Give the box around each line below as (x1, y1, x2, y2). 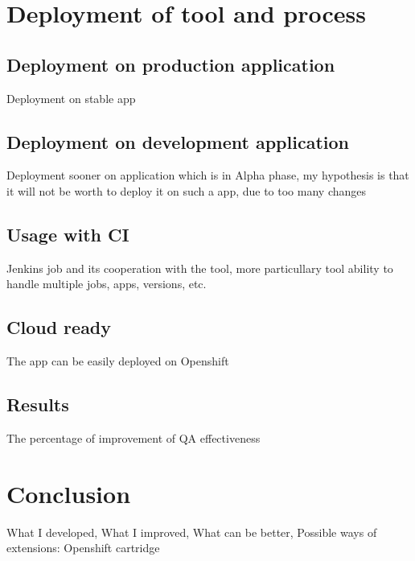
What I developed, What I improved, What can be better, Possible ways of (6, 523, 377, 540)
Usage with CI (6, 221, 129, 246)
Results (6, 392, 69, 417)
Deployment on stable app (6, 89, 136, 106)
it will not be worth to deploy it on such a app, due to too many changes (6, 182, 367, 199)
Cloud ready (6, 315, 112, 340)
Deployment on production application (6, 52, 335, 76)
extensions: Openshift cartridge (6, 539, 160, 556)
